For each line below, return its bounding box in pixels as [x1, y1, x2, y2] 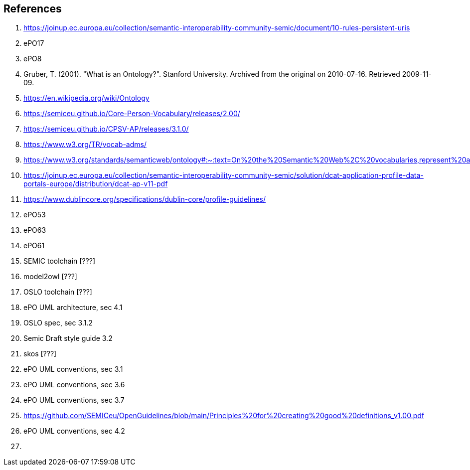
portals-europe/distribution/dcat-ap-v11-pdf [23, 179, 168, 188]
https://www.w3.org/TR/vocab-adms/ [23, 140, 147, 149]
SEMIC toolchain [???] [23, 257, 96, 266]
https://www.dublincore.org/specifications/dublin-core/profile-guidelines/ [23, 195, 266, 204]
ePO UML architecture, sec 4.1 [23, 303, 123, 312]
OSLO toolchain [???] [23, 288, 92, 297]
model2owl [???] [23, 272, 77, 281]
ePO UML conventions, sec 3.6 [23, 380, 125, 389]
